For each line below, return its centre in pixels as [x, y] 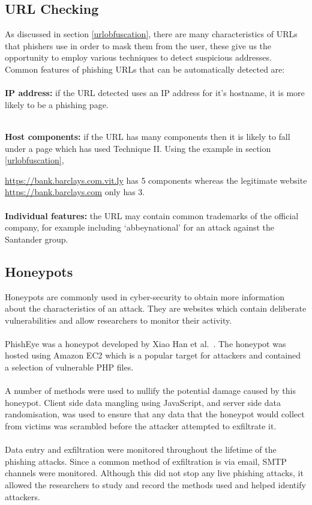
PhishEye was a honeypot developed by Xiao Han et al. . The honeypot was [145, 343]
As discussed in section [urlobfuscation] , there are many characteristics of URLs [151, 34]
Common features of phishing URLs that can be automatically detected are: [145, 69]
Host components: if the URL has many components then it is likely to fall [148, 136]
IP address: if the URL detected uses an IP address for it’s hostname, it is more [155, 93]
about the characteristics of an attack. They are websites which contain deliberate [156, 308]
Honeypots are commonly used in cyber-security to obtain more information [145, 296]
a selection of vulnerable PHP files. [69, 367]
